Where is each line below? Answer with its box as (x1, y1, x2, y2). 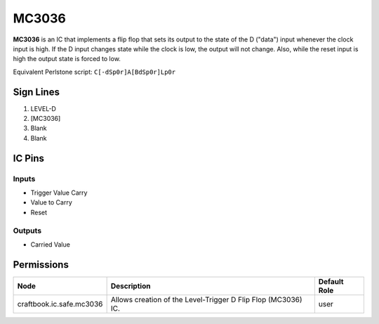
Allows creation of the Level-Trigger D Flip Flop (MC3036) (110, 294, 302, 304)
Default (318, 276, 344, 286)
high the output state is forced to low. (13, 55, 121, 63)
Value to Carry (30, 198, 73, 207)
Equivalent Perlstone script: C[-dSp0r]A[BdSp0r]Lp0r (13, 67, 175, 76)
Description (110, 281, 151, 291)
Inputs (13, 174, 36, 183)
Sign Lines (13, 86, 60, 98)
